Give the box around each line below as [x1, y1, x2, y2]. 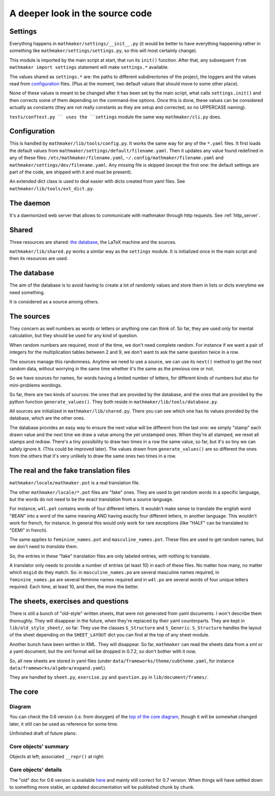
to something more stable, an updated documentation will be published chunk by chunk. [9, 784, 195, 790]
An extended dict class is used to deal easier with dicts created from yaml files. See [9, 178, 185, 185]
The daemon [9, 199, 50, 208]
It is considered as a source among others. [9, 299, 99, 305]
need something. [9, 289, 45, 295]
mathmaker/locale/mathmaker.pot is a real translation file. [9, 480, 140, 486]
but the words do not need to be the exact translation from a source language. [9, 496, 174, 502]
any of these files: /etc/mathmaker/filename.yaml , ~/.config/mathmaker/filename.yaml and [9, 155, 224, 161]
